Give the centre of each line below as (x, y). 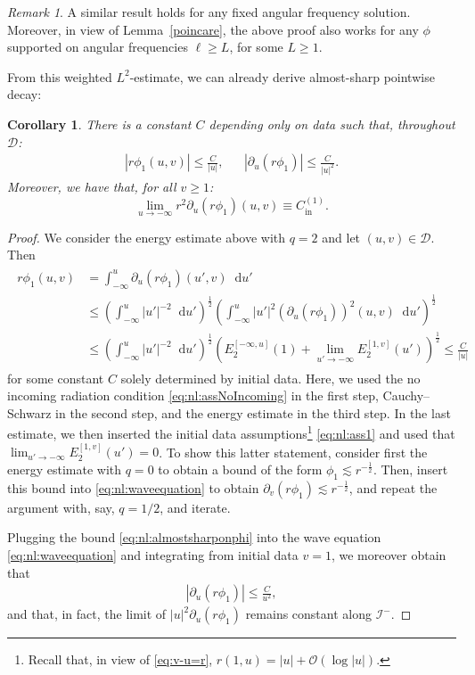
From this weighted (60, 76)
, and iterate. (195, 507)
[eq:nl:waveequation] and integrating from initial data (153, 554)
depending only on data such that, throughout (332, 123)
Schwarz (29, 412)
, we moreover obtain (389, 554)
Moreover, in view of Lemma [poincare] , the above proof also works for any (213, 29)
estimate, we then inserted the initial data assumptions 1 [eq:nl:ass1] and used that (231, 432)
